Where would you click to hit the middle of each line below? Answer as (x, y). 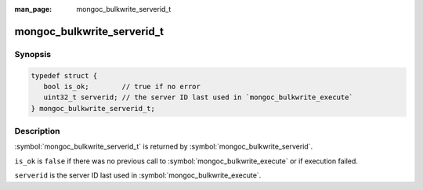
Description (37, 131)
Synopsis (33, 54)
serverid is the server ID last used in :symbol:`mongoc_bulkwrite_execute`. (138, 175)
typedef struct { (64, 75)
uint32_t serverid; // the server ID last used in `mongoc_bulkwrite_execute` (199, 97)
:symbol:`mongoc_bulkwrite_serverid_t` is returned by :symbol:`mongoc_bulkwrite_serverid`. (164, 147)
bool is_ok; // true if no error (122, 86)
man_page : (33, 9)
